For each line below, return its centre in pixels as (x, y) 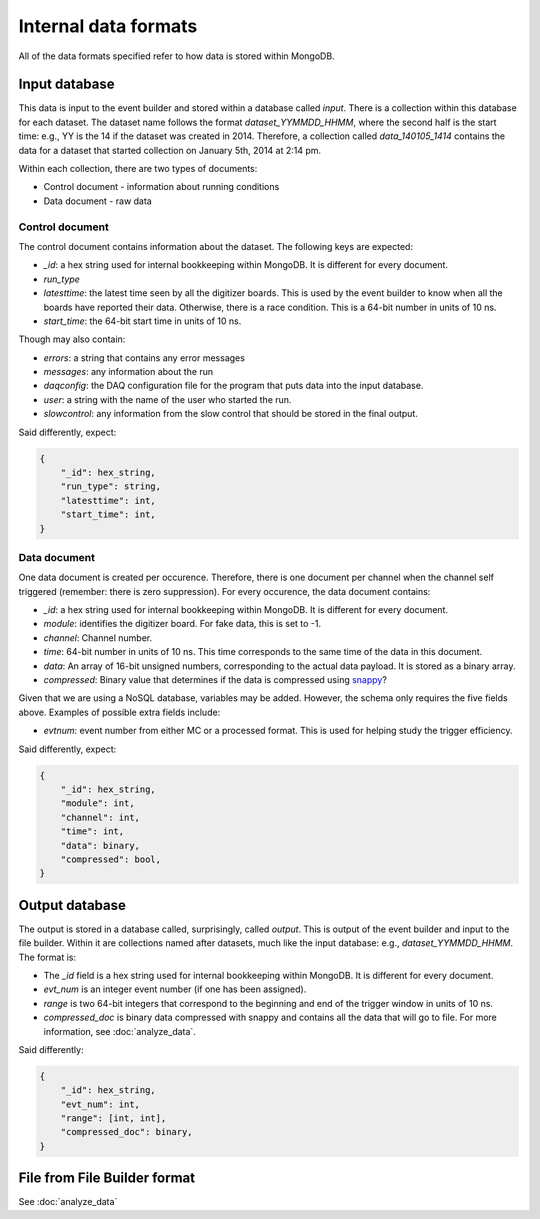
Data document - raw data (97, 201)
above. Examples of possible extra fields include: (119, 712)
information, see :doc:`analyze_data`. (120, 1031)
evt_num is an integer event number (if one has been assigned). (175, 989)
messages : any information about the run (128, 372)
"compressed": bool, (111, 859)
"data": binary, (100, 845)
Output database (72, 905)
